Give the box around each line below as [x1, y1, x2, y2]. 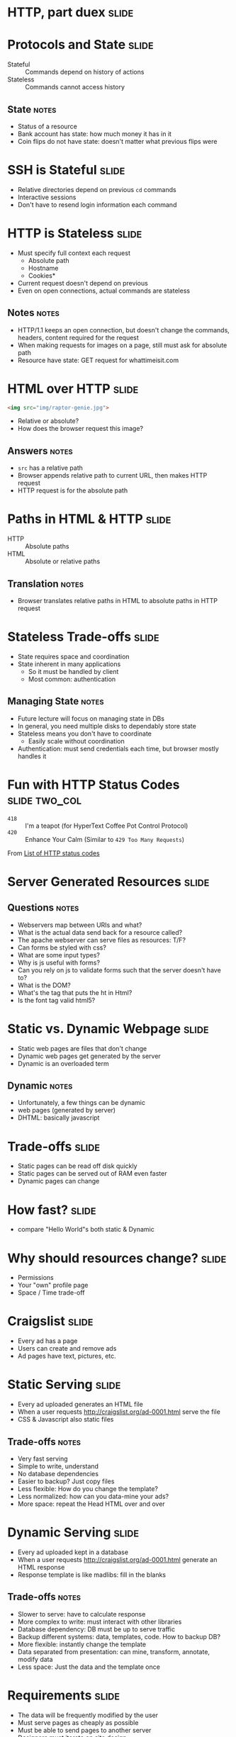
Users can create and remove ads [17, 1344, 117, 1353]
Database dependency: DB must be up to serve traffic [17, 1624, 176, 1634]
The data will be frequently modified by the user [17, 1711, 158, 1719]
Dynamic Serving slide [7, 1524, 140, 1541]
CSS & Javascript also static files [17, 1415, 114, 1424]
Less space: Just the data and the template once [17, 1663, 161, 1671]
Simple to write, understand [17, 1461, 99, 1471]
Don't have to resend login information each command [17, 200, 177, 209]
